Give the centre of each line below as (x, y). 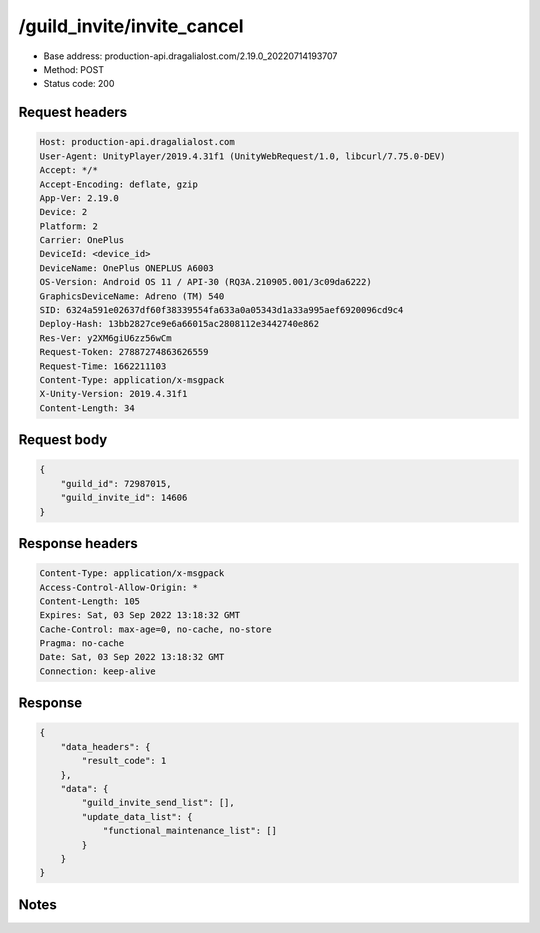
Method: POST (74, 69)
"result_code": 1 (124, 761)
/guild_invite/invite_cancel (131, 26)
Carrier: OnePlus (82, 240)
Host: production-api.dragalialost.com (137, 142)
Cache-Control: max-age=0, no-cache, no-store (155, 629)
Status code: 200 (79, 84)
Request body (63, 440)
